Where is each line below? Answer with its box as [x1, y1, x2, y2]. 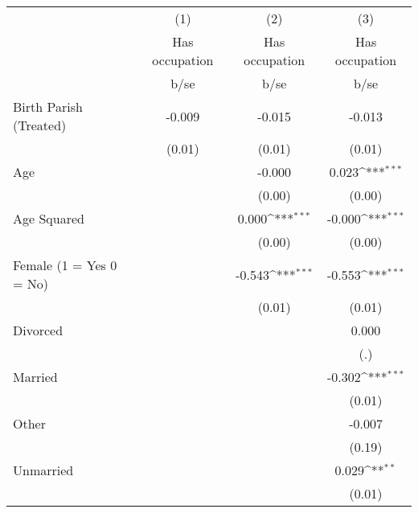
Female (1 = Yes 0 [13, 256, 117, 274]
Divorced [13, 321, 64, 339]
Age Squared [13, 209, 84, 228]
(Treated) [13, 116, 67, 134]
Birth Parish [13, 97, 83, 116]
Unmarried [13, 461, 74, 479]
